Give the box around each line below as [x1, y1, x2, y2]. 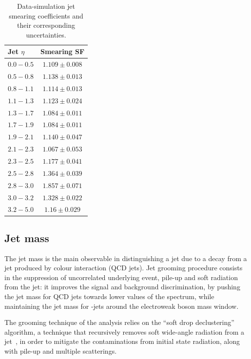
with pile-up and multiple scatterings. [4, 345, 117, 356]
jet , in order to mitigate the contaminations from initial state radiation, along [4, 336, 240, 346]
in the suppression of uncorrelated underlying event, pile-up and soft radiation [4, 272, 238, 282]
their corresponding [17, 20, 75, 30]
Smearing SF [40, 46, 85, 57]
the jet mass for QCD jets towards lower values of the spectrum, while [4, 291, 214, 302]
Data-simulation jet [17, 1, 75, 11]
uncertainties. [26, 29, 66, 39]
